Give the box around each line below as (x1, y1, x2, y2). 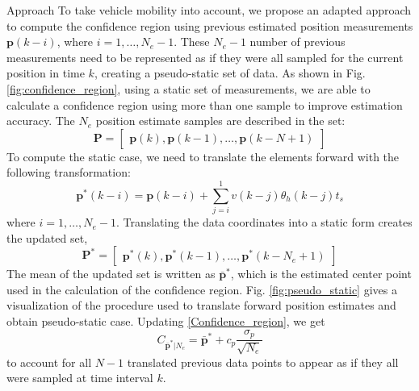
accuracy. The (6, 112, 75, 129)
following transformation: (6, 164, 131, 181)
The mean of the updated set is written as (6, 265, 216, 282)
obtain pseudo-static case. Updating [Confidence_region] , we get (6, 313, 325, 330)
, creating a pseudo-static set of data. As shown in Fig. (94, 64, 366, 81)
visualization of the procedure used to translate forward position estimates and (6, 297, 396, 314)
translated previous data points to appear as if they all (127, 353, 399, 370)
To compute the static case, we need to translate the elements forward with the (6, 148, 400, 164)
